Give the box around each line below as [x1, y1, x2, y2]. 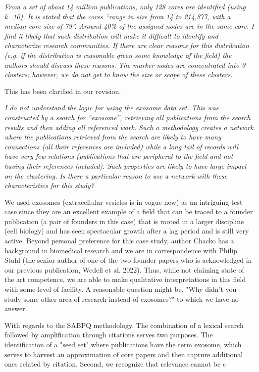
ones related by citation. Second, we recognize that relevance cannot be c [4, 359, 226, 369]
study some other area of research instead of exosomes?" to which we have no [4, 293, 239, 304]
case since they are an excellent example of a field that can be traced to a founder [4, 206, 253, 217]
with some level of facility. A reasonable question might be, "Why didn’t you [4, 284, 237, 294]
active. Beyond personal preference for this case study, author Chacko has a [4, 235, 234, 246]
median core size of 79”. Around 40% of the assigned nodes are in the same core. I [4, 21, 254, 31]
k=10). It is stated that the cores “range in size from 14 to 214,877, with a [4, 11, 231, 21]
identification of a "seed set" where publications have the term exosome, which [4, 339, 242, 349]
